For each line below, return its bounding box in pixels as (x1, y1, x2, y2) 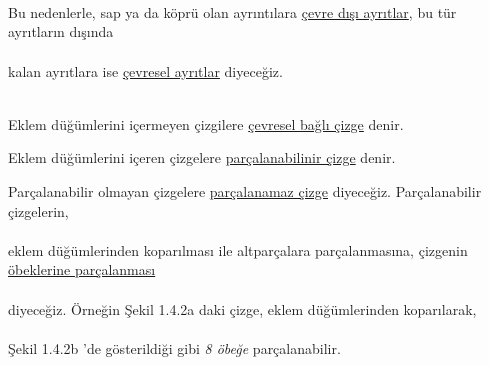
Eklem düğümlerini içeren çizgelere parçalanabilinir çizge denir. (8, 147, 396, 168)
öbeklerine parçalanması (8, 259, 156, 280)
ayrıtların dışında (8, 21, 114, 42)
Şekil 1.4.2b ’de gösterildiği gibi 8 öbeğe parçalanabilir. (8, 337, 341, 358)
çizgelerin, (8, 200, 69, 221)
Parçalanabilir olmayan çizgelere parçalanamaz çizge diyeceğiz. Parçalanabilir (8, 180, 482, 201)
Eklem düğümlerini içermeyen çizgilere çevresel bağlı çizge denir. (8, 113, 404, 134)
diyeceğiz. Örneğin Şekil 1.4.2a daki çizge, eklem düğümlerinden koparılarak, (8, 298, 477, 319)
